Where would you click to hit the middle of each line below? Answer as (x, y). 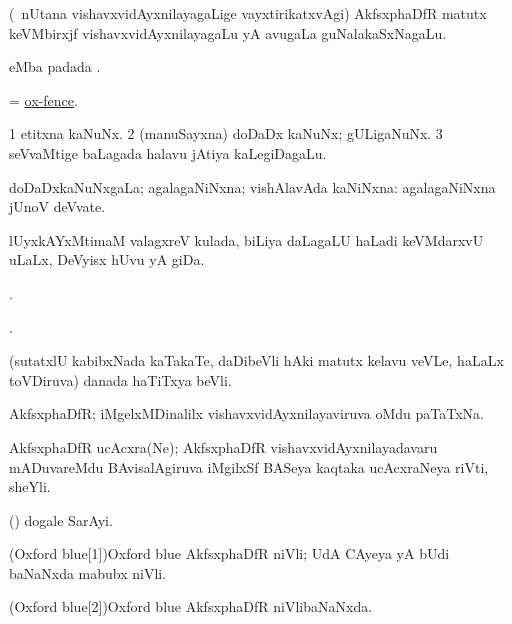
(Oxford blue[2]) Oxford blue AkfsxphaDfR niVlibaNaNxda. (191, 606)
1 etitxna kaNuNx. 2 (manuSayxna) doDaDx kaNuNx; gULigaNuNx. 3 (226, 133)
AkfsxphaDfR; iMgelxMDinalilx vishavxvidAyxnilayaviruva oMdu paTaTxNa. (246, 413)
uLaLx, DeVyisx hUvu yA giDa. (107, 259)
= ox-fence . (43, 99)
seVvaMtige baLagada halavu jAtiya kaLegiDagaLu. (168, 152)
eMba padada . (55, 66)
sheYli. (30, 486)
